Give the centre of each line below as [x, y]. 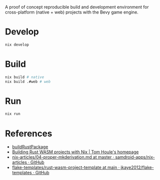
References [29, 133]
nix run [13, 114]
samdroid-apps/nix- [135, 157]
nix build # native [25, 77]
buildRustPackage [30, 147]
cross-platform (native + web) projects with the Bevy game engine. [72, 12]
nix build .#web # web [28, 82]
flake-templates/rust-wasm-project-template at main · [66, 167]
